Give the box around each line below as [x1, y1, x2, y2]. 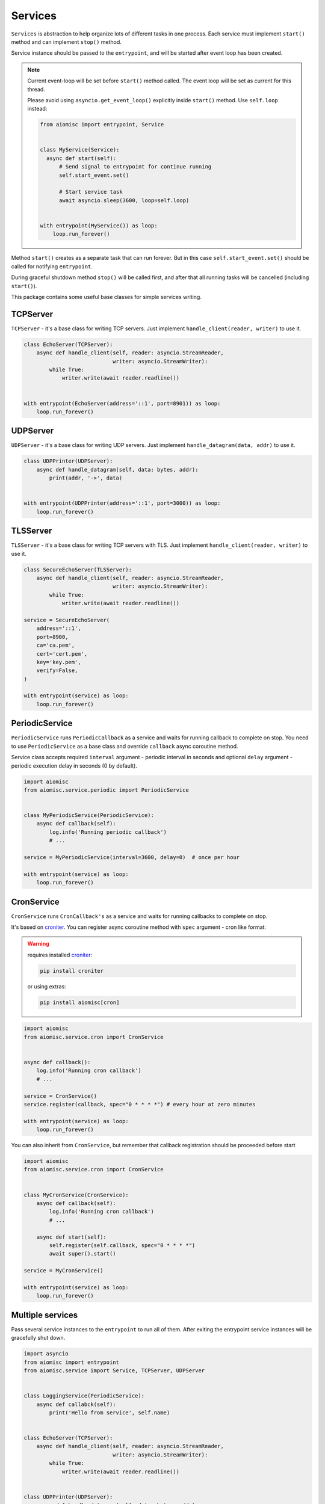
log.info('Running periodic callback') [49, 828, 167, 836]
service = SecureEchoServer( [23, 617, 110, 623]
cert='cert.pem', [36, 650, 88, 657]
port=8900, [36, 633, 69, 640]
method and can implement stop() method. [11, 38, 122, 45]
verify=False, [36, 667, 78, 674]
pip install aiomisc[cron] [40, 999, 120, 1006]
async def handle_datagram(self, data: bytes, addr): [36, 466, 199, 473]
